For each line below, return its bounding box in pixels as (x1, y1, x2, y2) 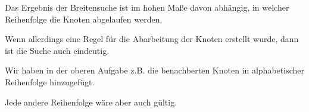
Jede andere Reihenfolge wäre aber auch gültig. (5, 95, 177, 108)
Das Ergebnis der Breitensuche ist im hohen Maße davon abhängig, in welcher (5, 1, 289, 13)
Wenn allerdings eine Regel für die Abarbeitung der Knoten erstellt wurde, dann (5, 33, 299, 45)
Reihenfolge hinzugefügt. (5, 75, 95, 88)
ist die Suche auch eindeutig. (5, 44, 110, 56)
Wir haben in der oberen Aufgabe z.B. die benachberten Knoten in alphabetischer (5, 64, 304, 76)
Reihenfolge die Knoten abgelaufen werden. (5, 12, 163, 25)
